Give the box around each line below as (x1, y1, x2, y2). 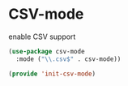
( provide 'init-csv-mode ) (8, 70, 96, 78)
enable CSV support (8, 32, 76, 41)
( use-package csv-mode (8, 47, 85, 55)
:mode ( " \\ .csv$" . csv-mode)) (15, 54, 122, 63)
